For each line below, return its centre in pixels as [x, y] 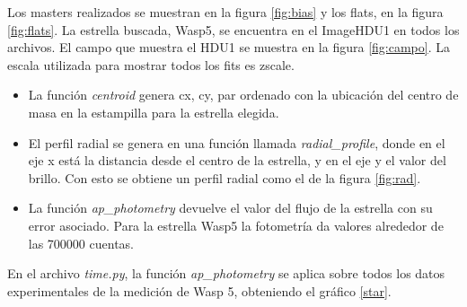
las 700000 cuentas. [81, 243]
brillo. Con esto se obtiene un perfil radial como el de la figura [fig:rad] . [225, 177]
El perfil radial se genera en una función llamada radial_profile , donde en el [237, 142]
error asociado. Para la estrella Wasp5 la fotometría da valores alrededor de [236, 225]
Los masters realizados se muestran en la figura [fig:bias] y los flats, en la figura [225, 12]
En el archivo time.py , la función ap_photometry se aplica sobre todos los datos [226, 273]
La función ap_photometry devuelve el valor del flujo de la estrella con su [230, 208]
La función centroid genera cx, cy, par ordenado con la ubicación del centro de [243, 95]
